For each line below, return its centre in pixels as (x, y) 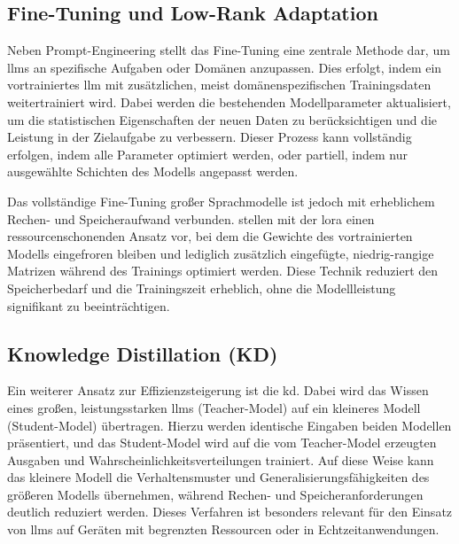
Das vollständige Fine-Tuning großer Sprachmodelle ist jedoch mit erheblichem (221, 201)
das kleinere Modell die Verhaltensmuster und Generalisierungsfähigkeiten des (218, 477)
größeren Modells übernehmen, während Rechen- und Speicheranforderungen (215, 494)
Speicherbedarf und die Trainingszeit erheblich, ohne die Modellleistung (202, 288)
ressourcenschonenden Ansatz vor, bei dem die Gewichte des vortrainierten (210, 236)
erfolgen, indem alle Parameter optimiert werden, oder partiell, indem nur (208, 154)
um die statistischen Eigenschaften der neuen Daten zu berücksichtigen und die (222, 119)
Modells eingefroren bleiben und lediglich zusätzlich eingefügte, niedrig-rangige (221, 253)
